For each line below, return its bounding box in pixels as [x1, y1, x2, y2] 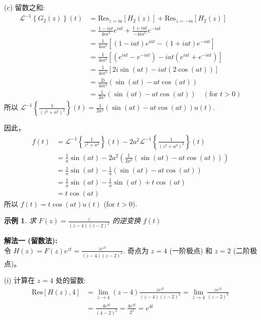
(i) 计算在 [4, 275, 35, 285]
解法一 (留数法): [4, 235, 58, 246]
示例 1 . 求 [4, 215, 36, 226]
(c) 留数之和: [4, 2, 45, 12]
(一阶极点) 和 [169, 245, 212, 255]
